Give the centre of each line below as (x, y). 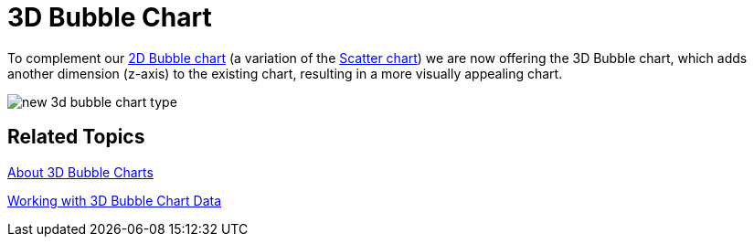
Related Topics (76, 137)
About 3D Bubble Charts (80, 172)
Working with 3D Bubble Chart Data (115, 200)
